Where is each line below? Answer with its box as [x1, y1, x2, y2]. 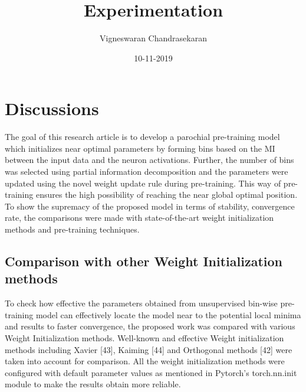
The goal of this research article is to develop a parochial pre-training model [5, 130, 280, 143]
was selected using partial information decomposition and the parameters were [5, 165, 288, 178]
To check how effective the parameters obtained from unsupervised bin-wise [5, 297, 278, 309]
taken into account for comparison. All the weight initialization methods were [5, 355, 285, 367]
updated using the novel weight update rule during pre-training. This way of [5, 177, 281, 189]
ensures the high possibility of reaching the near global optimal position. [35, 188, 298, 201]
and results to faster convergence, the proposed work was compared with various [5, 320, 295, 332]
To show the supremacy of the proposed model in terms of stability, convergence [5, 200, 295, 212]
